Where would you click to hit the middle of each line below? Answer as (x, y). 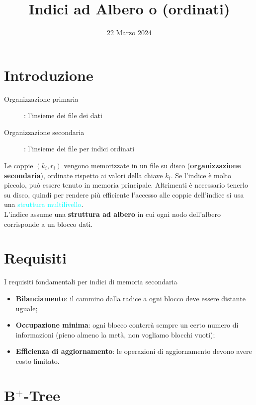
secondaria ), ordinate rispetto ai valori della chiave (84, 175)
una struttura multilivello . (44, 204)
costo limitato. (38, 361)
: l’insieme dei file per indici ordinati (79, 149)
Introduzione (49, 75)
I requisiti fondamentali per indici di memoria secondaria (91, 282)
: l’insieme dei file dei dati (63, 115)
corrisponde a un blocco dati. (48, 224)
